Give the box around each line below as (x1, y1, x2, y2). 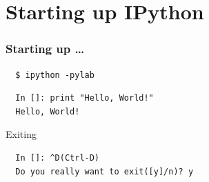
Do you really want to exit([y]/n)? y (15, 166, 194, 176)
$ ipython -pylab (15, 70, 94, 80)
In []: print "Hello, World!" (15, 93, 154, 103)
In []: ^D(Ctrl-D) (15, 152, 100, 163)
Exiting (6, 127, 37, 141)
